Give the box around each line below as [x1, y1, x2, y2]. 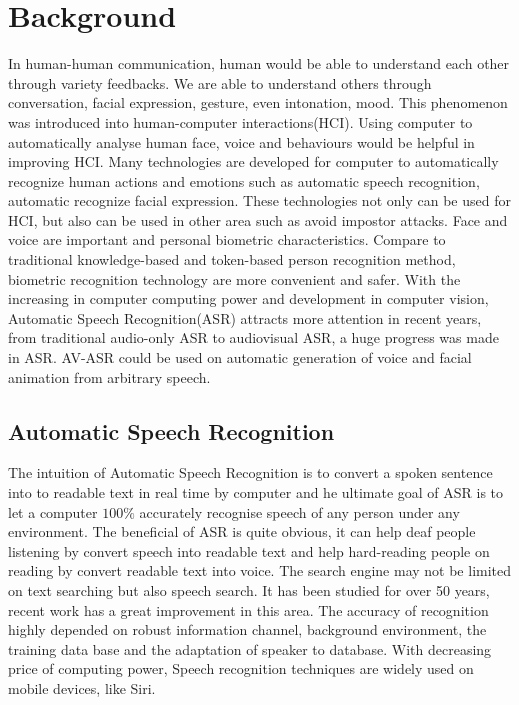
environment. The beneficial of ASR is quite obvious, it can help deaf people [8, 521, 476, 542]
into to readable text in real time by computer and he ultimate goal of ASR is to [8, 482, 504, 503]
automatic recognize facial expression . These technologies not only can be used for [8, 190, 511, 211]
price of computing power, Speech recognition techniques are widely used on [8, 658, 474, 679]
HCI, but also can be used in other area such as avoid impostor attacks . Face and [8, 209, 508, 230]
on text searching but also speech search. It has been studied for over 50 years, [8, 579, 490, 600]
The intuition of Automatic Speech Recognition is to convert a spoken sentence [8, 462, 493, 483]
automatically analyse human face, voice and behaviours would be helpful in [8, 131, 475, 152]
